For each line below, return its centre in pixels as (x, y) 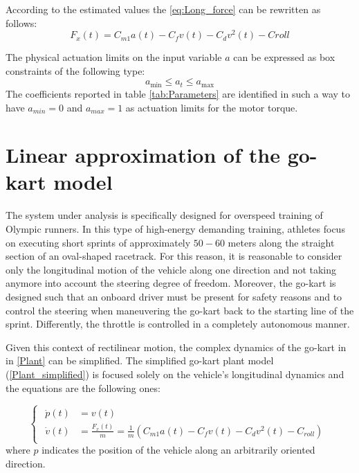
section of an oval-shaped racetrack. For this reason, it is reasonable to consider (174, 256)
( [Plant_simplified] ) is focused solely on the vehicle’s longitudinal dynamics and (175, 374)
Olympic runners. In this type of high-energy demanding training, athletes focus (175, 229)
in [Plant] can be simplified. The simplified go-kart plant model (140, 360)
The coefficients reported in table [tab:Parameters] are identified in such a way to (178, 93)
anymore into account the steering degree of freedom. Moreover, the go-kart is (171, 283)
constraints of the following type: (75, 70)
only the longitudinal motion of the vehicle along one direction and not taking (171, 269)
